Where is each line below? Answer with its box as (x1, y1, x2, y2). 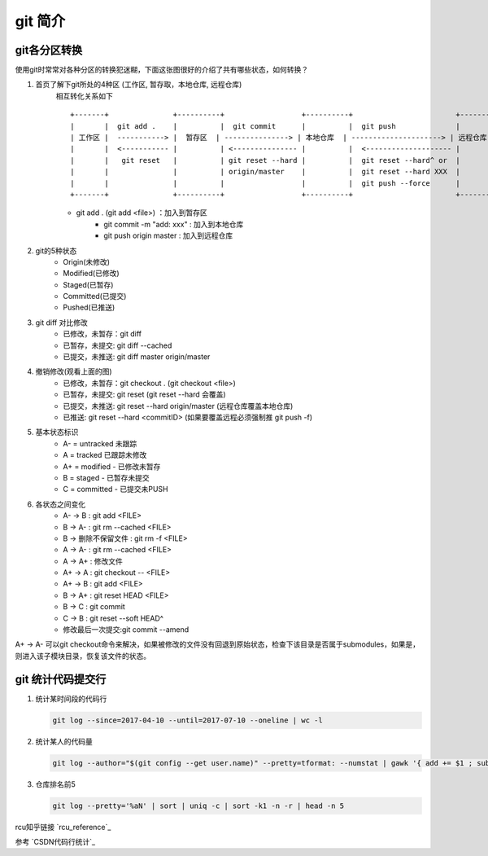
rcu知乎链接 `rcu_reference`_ (15, 822, 111, 832)
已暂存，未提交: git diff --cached (63, 340, 172, 350)
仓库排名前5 (35, 779, 76, 789)
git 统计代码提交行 (15, 672, 107, 686)
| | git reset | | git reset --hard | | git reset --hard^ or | (70, 156, 461, 165)
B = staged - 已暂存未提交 (63, 472, 150, 482)
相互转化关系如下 (55, 90, 113, 101)
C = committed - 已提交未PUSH (63, 485, 168, 494)
